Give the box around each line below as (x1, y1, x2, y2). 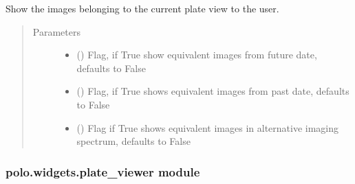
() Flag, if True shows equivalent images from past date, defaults (76, 84, 349, 98)
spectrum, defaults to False (76, 134, 191, 148)
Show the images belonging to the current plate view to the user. (6, 1, 279, 15)
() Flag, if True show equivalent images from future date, (76, 47, 317, 62)
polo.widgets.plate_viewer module (6, 163, 200, 180)
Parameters (32, 24, 80, 38)
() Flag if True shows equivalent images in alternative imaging (76, 120, 339, 135)
